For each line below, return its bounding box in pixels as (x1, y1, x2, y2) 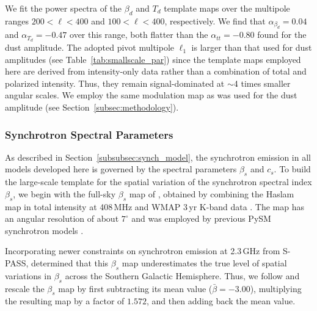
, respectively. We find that (164, 14, 266, 27)
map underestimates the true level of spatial (122, 257, 287, 269)
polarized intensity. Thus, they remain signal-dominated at (5, 76, 225, 89)
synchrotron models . (5, 224, 84, 236)
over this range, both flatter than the (70, 28, 208, 41)
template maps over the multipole (164, 2, 290, 14)
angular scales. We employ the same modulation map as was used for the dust (5, 89, 297, 101)
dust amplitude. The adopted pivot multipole (5, 41, 175, 54)
